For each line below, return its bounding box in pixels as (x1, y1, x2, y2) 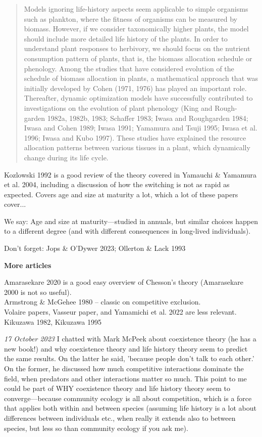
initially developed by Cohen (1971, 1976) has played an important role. (24, 82, 247, 93)
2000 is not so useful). (4, 286, 72, 297)
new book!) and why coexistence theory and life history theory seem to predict (4, 343, 248, 354)
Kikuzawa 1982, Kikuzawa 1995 (4, 316, 101, 327)
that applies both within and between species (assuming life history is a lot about (4, 403, 256, 413)
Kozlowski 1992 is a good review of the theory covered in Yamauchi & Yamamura (4, 169, 256, 180)
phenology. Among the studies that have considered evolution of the (24, 63, 234, 73)
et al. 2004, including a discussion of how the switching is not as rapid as (4, 179, 230, 190)
